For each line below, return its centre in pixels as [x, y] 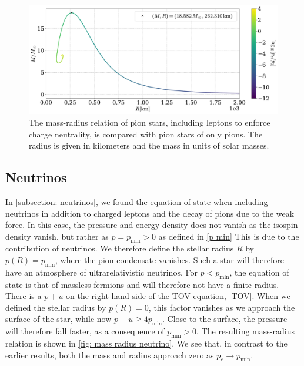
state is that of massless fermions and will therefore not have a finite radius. [142, 284]
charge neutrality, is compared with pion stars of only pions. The [146, 134]
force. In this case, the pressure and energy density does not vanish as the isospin [152, 225]
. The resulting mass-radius [245, 331]
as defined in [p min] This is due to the [229, 236]
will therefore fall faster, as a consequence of [85, 331]
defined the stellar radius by [56, 307]
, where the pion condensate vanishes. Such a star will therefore [169, 260]
